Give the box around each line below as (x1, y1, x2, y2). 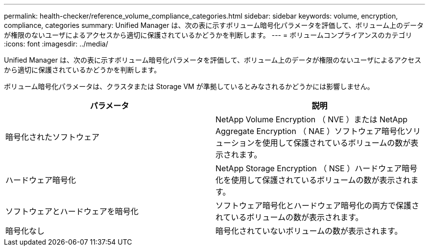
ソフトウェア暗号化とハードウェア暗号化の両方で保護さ (215, 201, 420, 210)
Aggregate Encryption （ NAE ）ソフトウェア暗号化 (215, 126, 405, 136)
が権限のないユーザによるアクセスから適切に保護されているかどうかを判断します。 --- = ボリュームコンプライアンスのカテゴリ (4, 31, 412, 39)
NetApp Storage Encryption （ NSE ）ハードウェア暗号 (215, 163, 418, 173)
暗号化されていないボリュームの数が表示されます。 (215, 226, 403, 236)
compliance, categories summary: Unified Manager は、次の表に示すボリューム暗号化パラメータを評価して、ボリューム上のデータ (4, 21, 424, 29)
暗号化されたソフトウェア (5, 132, 100, 142)
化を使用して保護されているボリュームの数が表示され (215, 175, 411, 185)
